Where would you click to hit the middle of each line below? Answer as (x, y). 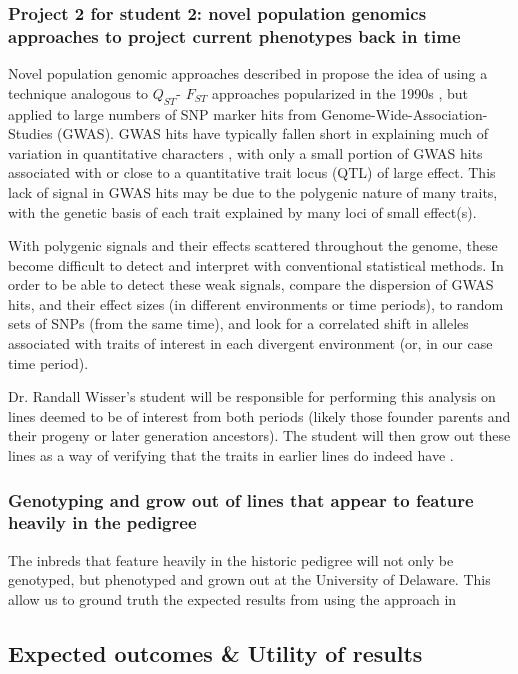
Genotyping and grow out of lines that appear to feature (241, 499)
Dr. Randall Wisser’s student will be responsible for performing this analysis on (252, 396)
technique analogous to (78, 92)
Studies (30, 133)
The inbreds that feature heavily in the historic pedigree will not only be (231, 559)
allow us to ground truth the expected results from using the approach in (232, 598)
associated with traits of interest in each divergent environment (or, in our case (250, 343)
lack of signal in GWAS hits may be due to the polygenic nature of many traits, (253, 191)
